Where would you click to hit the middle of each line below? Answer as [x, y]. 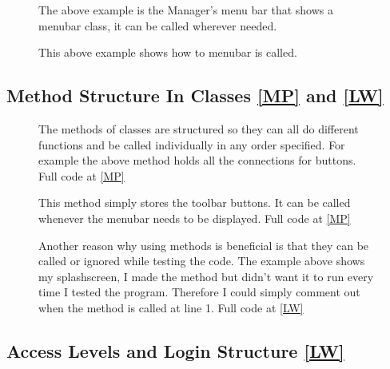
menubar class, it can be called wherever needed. [158, 25]
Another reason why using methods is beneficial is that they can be [204, 245]
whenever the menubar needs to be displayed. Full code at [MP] [195, 218]
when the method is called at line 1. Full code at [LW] [171, 307]
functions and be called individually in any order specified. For [192, 144]
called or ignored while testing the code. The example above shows [202, 261]
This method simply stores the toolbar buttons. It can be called [195, 202]
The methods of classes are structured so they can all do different [199, 128]
